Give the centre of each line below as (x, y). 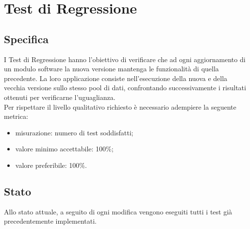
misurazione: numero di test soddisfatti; (74, 132)
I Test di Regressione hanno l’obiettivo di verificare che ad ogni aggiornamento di (125, 59)
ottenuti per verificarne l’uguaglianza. (60, 97)
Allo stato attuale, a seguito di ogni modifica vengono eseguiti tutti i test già (118, 211)
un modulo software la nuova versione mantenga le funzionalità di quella (111, 69)
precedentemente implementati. (50, 221)
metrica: (16, 116)
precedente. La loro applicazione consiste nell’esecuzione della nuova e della (116, 78)
